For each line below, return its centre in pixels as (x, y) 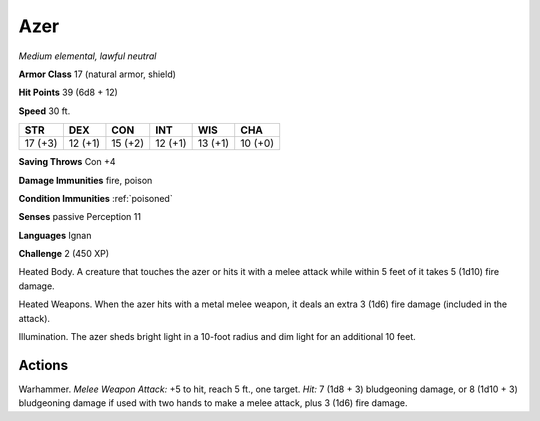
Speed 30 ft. (44, 111)
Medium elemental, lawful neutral (87, 56)
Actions (43, 365)
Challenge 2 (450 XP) (64, 254)
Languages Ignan (55, 235)
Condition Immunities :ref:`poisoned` (96, 198)
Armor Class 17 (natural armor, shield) (97, 74)
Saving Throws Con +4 (67, 162)
